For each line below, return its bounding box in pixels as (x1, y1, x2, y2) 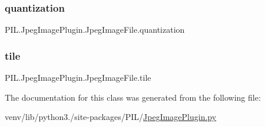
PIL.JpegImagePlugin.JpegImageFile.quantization (5, 23, 185, 36)
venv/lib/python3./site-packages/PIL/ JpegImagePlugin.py (5, 111, 217, 123)
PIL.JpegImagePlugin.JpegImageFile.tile (5, 71, 151, 84)
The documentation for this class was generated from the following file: (5, 91, 261, 103)
